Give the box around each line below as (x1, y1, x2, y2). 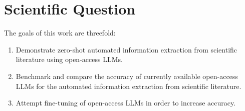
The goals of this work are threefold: (4, 27, 116, 38)
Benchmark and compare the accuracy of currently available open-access (16, 70, 238, 81)
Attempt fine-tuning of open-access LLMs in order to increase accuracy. (16, 97, 236, 108)
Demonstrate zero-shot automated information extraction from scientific (16, 44, 237, 54)
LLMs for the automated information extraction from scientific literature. (16, 80, 241, 91)
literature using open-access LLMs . (16, 54, 123, 64)
